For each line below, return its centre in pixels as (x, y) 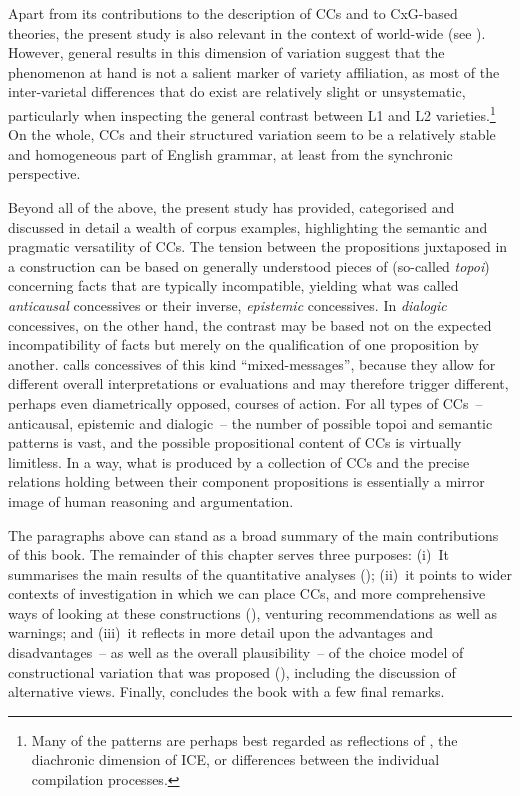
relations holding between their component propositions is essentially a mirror (246, 481)
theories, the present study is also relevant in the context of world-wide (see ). (247, 32)
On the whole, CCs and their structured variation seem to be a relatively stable (252, 134)
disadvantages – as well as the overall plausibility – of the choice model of (236, 652)
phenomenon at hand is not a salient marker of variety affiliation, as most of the (254, 71)
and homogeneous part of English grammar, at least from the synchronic (230, 153)
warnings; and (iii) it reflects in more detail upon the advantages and (221, 632)
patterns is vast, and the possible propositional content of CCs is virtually (235, 442)
